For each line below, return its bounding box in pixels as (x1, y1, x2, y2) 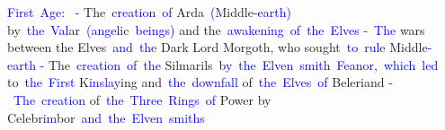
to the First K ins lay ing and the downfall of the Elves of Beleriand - (7, 73, 393, 91)
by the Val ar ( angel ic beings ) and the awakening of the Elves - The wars (7, 20, 425, 39)
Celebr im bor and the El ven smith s (7, 108, 205, 126)
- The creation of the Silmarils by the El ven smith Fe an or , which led (40, 55, 439, 74)
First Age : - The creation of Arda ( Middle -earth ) (7, 3, 291, 21)
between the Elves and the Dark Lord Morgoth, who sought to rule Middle (7, 38, 428, 56)
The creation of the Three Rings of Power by (13, 90, 271, 108)
